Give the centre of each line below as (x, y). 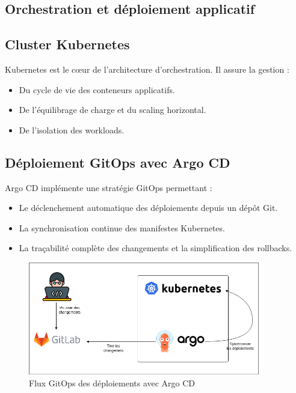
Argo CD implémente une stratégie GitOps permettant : (109, 187)
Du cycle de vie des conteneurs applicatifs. (97, 89)
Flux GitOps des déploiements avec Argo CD (112, 382)
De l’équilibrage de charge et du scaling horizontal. (113, 110)
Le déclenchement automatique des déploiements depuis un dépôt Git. (148, 208)
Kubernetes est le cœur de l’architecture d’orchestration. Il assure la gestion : (147, 69)
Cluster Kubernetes (67, 44)
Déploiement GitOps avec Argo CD (118, 162)
